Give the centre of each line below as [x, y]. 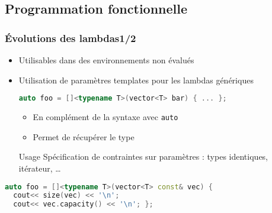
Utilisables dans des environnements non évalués [106, 60]
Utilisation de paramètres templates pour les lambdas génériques [136, 80]
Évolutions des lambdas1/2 [71, 38]
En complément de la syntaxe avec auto [105, 117]
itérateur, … [40, 168]
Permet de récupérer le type [84, 136]
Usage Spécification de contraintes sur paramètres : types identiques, [143, 156]
